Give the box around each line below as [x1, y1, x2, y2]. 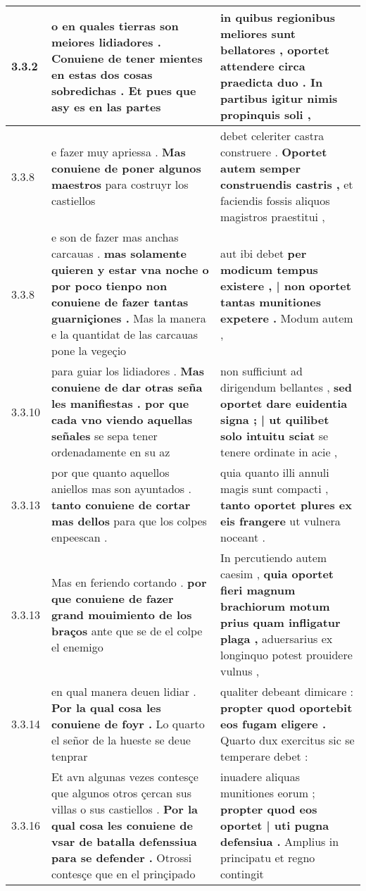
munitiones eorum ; [220, 785, 315, 801]
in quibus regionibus [220, 9, 335, 25]
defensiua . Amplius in [220, 833, 339, 849]
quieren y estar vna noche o [51, 261, 209, 278]
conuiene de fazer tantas [51, 294, 189, 310]
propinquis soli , [220, 106, 311, 123]
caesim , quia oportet [220, 566, 334, 582]
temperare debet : [220, 748, 308, 764]
